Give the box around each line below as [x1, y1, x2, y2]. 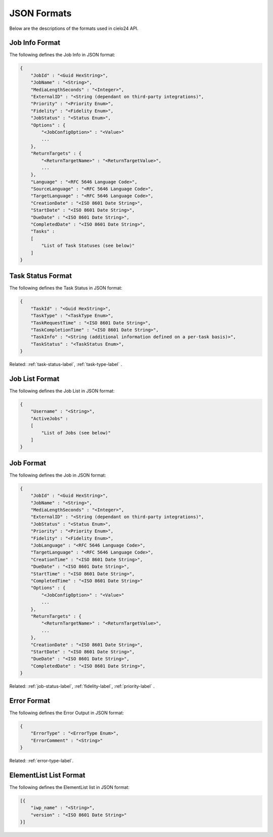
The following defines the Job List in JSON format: [9, 388, 115, 394]
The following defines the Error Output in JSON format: [9, 710, 124, 716]
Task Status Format [9, 272, 72, 280]
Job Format [9, 459, 47, 467]
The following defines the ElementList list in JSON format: [9, 784, 130, 790]
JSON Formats [9, 8, 72, 19]
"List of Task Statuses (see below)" [41, 243, 135, 248]
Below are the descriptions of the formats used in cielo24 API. [9, 25, 139, 31]
